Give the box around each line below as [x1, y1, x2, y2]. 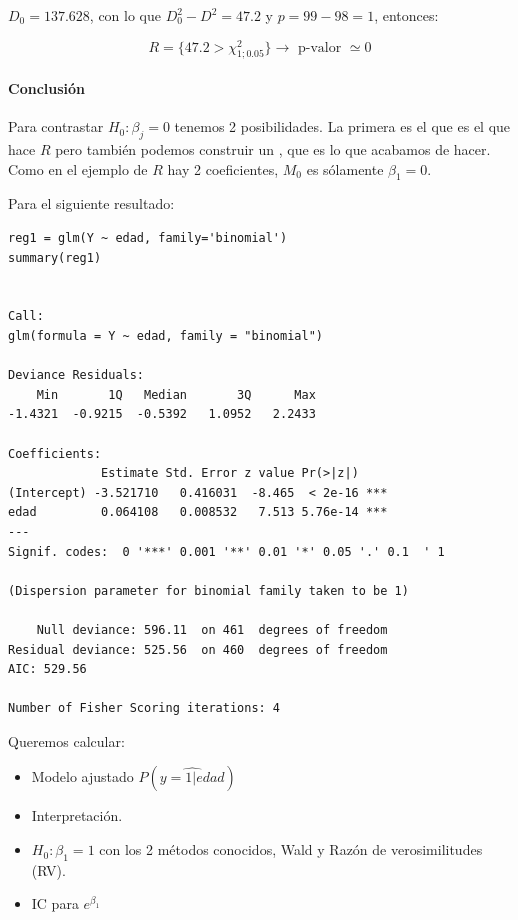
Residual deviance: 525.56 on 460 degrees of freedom [8, 642, 388, 657]
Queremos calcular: [8, 730, 125, 751]
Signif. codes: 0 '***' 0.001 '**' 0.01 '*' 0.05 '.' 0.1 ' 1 [8, 544, 445, 559]
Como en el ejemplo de [8, 158, 148, 179]
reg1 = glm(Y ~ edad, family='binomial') [8, 231, 288, 246]
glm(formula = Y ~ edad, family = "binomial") [8, 329, 323, 344]
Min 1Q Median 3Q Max [36, 387, 316, 402]
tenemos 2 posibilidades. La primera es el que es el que [174, 116, 511, 137]
